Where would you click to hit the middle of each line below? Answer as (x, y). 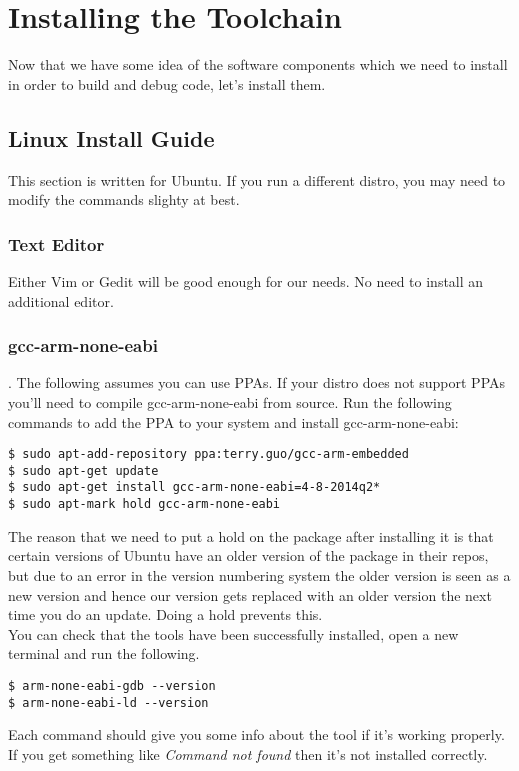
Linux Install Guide (111, 137)
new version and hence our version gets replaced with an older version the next (250, 594)
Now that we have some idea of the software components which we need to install (258, 64)
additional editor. (61, 300)
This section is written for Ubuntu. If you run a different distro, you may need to (257, 179)
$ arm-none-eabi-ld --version (108, 702)
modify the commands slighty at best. (124, 199)
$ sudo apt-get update (83, 470)
